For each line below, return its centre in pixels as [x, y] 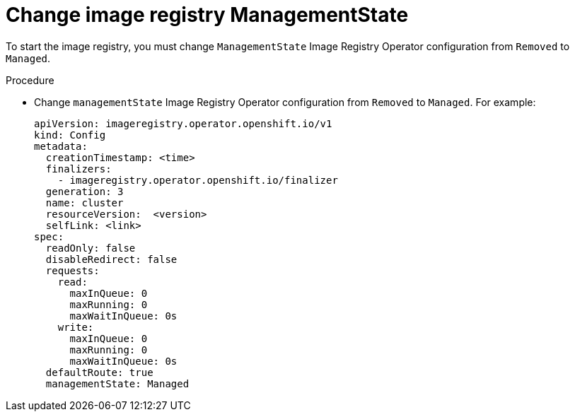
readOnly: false [91, 248]
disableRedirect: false [111, 259]
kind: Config [70, 135]
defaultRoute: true [99, 372]
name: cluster [85, 202]
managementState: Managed [117, 383]
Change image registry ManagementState [207, 15]
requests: [72, 270]
